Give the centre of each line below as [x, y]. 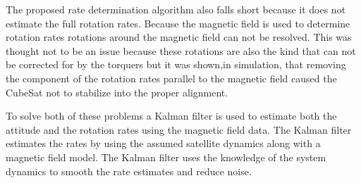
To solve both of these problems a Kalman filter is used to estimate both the [171, 116]
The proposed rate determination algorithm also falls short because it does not [176, 9]
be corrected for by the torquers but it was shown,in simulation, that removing [176, 64]
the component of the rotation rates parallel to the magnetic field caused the [171, 78]
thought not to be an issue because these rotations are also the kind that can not [181, 50]
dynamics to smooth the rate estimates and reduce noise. [129, 171]
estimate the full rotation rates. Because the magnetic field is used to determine [178, 23]
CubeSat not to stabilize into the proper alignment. [117, 92]
